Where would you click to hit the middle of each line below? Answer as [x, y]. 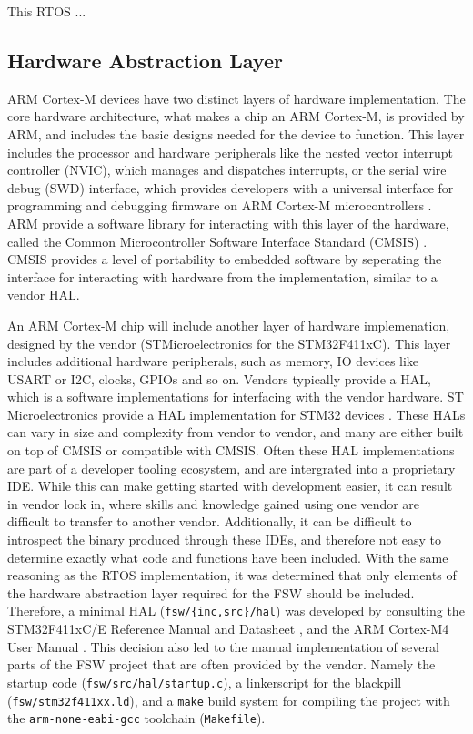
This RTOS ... [47, 11]
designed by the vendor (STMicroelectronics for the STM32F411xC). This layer [229, 343]
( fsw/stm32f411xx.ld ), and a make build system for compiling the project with [229, 700]
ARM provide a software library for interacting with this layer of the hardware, [228, 223]
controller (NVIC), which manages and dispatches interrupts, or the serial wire [227, 170]
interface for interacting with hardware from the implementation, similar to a [222, 276]
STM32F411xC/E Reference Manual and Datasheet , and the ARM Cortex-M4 [228, 629]
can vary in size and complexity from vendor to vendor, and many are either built [236, 432]
